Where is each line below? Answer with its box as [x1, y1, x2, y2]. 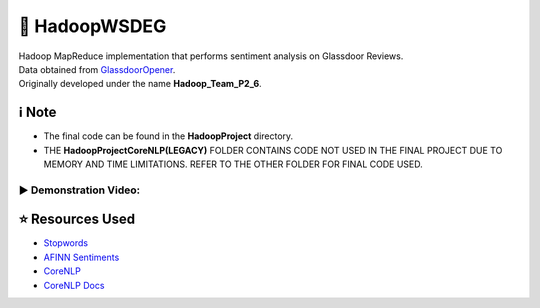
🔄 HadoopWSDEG [18, 15, 167, 37]
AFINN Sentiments [43, 251, 120, 263]
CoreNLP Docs [43, 279, 105, 291]
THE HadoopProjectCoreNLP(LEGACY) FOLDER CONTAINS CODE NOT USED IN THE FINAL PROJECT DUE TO [43, 144, 503, 156]
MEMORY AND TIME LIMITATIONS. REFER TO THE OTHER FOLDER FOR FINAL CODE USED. [43, 158, 424, 170]
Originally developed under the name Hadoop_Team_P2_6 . [18, 78, 262, 90]
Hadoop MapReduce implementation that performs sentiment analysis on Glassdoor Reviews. [18, 50, 404, 62]
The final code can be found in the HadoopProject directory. [43, 130, 294, 142]
